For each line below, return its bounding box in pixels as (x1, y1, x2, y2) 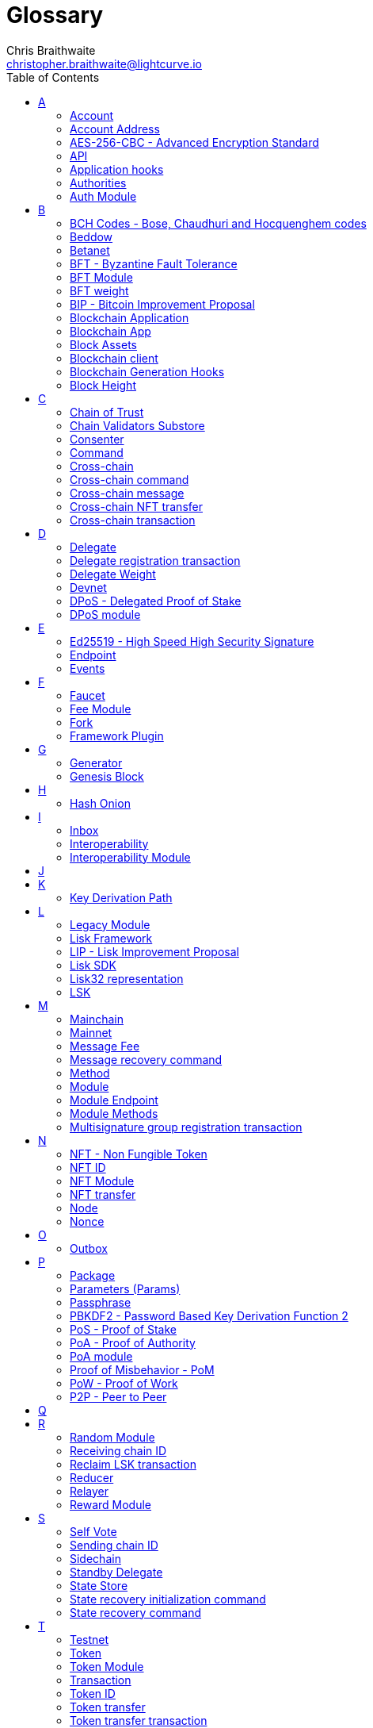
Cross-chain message (70, 486, 185, 500)
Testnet (70, 1632, 109, 1646)
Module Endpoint (70, 1092, 158, 1107)
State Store (70, 1578, 128, 1592)
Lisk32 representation (70, 971, 184, 985)
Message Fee (70, 1039, 140, 1053)
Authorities (70, 175, 127, 190)
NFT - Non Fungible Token (70, 1146, 207, 1161)
